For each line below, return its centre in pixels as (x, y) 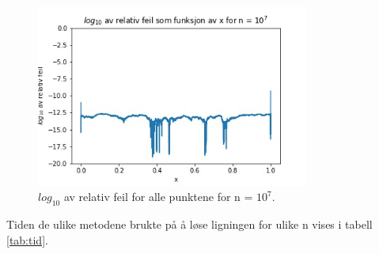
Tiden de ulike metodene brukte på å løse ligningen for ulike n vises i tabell (189, 224)
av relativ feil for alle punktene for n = (158, 197)
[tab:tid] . (27, 239)
